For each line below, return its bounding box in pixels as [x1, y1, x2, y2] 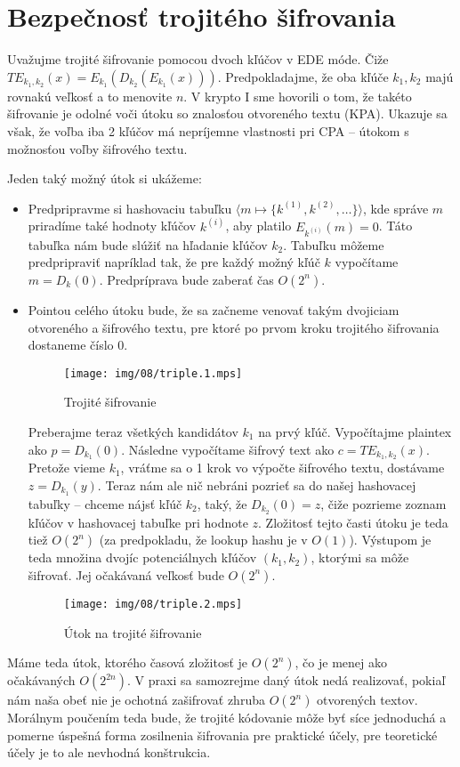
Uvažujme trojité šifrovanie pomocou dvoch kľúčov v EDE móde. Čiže [7, 50, 389, 69]
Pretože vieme [28, 458, 105, 477]
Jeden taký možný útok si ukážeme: [7, 169, 202, 188]
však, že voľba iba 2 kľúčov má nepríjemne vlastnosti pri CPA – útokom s [7, 121, 409, 140]
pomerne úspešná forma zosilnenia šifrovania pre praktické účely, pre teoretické [7, 725, 438, 744]
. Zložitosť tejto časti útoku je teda [258, 513, 448, 531]
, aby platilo [225, 216, 292, 235]
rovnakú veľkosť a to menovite [7, 86, 173, 105]
